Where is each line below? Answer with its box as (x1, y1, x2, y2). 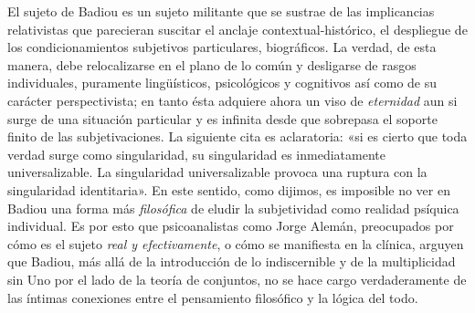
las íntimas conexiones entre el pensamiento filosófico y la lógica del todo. (7, 287, 418, 307)
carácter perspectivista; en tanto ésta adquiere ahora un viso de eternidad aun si (7, 90, 458, 110)
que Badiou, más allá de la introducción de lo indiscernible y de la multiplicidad (7, 252, 456, 271)
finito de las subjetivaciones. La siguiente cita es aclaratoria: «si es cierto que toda (7, 127, 468, 146)
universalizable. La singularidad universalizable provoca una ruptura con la (7, 162, 427, 182)
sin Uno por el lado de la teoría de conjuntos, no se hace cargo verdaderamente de (7, 269, 467, 288)
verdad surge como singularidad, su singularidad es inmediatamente (7, 144, 385, 163)
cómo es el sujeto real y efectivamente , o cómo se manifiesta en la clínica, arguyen (7, 234, 464, 253)
